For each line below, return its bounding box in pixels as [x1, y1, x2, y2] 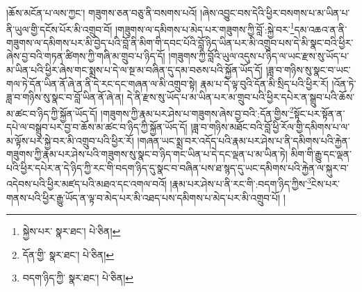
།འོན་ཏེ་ [331, 76, 356, 90]
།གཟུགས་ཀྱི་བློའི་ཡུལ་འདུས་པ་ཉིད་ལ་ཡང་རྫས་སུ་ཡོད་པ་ [168, 49, 349, 63]
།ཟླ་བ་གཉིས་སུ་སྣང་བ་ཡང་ [265, 63, 351, 77]
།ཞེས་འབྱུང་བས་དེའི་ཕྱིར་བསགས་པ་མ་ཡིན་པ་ [200, 6, 350, 19]
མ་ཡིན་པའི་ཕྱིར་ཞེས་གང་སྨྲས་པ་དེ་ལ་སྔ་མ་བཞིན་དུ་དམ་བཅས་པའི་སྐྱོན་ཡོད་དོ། [6, 63, 263, 77]
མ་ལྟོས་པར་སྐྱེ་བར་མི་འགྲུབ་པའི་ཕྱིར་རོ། [6, 133, 134, 147]
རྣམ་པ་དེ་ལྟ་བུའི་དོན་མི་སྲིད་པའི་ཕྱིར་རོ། [200, 76, 329, 90]
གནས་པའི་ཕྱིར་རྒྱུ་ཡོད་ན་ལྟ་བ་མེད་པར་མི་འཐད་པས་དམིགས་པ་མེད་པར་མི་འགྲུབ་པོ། [6, 190, 281, 204]
